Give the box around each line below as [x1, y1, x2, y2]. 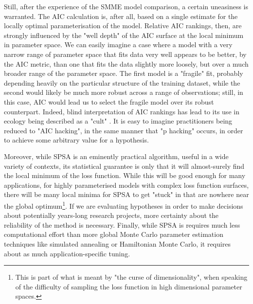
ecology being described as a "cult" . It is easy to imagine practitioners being [4, 116, 233, 126]
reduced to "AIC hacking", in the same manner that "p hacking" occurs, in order [4, 125, 243, 135]
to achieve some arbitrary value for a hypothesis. [4, 135, 149, 145]
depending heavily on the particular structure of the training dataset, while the [4, 77, 240, 88]
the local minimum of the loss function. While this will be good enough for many [4, 170, 246, 180]
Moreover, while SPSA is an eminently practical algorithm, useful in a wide [4, 151, 229, 161]
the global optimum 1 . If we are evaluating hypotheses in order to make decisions [4, 199, 243, 211]
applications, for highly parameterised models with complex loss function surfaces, [4, 179, 249, 190]
